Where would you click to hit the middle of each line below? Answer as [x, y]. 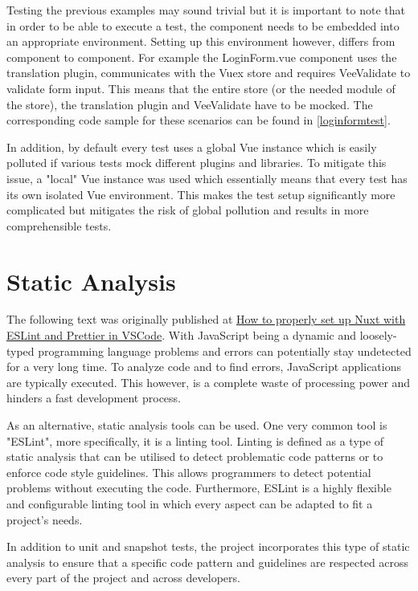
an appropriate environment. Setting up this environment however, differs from [201, 41]
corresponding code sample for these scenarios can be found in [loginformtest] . [199, 120]
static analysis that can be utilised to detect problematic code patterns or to [195, 456]
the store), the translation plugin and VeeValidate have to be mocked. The [190, 104]
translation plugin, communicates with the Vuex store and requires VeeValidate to [209, 73]
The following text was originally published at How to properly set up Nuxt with [206, 319]
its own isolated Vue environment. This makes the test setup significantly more [201, 194]
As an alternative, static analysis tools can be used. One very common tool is [197, 425]
